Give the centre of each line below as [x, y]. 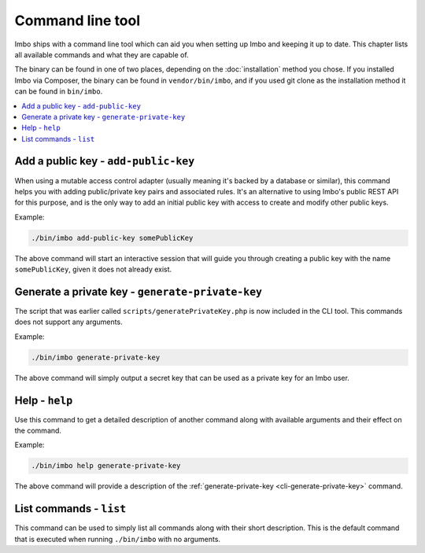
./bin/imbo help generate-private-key [106, 466]
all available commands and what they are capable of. [102, 54]
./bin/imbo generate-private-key [96, 357]
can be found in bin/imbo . [59, 91]
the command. [38, 431]
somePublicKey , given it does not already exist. [93, 269]
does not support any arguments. [68, 322]
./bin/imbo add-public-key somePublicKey [112, 238]
